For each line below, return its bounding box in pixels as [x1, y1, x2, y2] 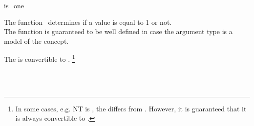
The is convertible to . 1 [4, 53, 75, 64]
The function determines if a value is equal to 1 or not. [4, 17, 172, 27]
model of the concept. [4, 36, 69, 46]
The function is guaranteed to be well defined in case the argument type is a [4, 26, 233, 36]
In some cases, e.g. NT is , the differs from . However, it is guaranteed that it [15, 103, 247, 113]
